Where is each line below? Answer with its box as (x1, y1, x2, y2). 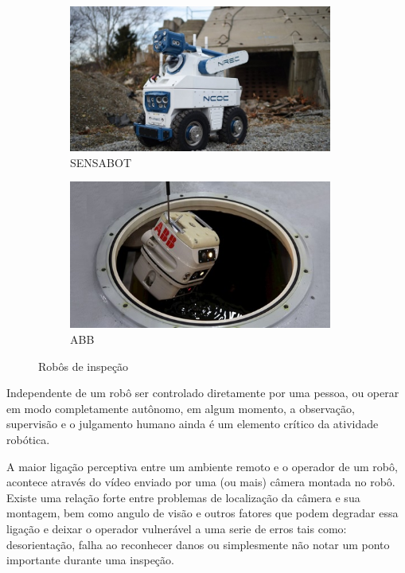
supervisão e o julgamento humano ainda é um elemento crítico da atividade (6, 415, 379, 432)
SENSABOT (70, 154, 132, 170)
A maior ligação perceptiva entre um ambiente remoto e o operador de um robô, (6, 458, 398, 474)
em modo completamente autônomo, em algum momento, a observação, (6, 400, 355, 416)
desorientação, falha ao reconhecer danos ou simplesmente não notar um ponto (6, 536, 390, 552)
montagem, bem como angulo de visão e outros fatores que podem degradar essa (6, 505, 399, 521)
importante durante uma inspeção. (6, 552, 174, 568)
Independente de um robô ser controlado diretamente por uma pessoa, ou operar (6, 384, 399, 401)
